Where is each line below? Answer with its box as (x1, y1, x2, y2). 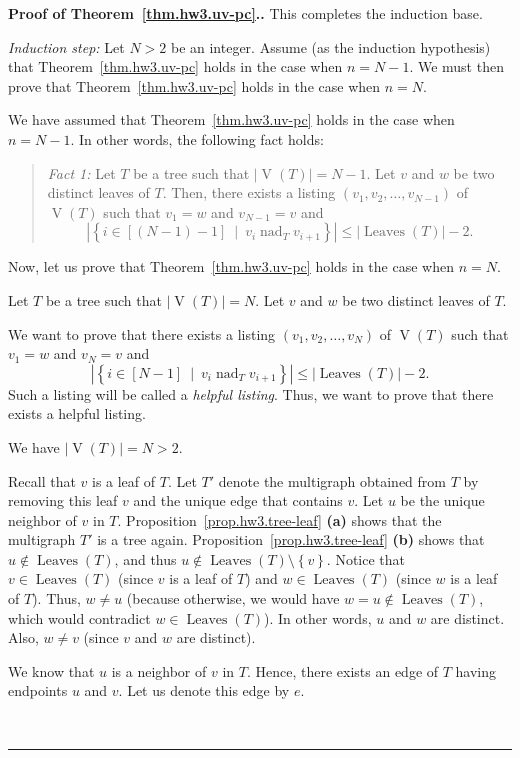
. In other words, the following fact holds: (70, 128, 324, 149)
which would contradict (8, 607, 151, 628)
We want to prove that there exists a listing (8, 323, 276, 344)
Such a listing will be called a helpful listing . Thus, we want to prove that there (8, 383, 494, 404)
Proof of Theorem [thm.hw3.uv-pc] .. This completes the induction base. (8, 3, 483, 23)
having (455, 660, 497, 681)
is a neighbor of (111, 660, 207, 681)
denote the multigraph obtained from (218, 470, 446, 491)
